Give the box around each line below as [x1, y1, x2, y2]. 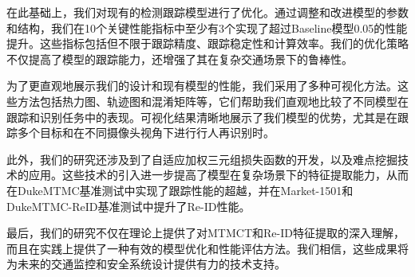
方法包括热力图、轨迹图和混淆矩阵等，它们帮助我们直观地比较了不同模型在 [17, 92, 409, 109]
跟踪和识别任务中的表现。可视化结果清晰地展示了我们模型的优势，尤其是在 [6, 108, 397, 125]
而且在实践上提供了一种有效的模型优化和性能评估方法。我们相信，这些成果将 [6, 240, 409, 256]
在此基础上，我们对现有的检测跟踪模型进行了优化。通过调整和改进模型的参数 [6, 4, 409, 20]
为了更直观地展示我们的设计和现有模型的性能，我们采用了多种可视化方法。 [6, 77, 397, 94]
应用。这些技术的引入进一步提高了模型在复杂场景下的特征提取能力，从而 [28, 166, 409, 183]
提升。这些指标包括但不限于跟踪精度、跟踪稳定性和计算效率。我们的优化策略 [6, 35, 409, 52]
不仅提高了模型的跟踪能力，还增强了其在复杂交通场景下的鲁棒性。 [6, 50, 353, 67]
